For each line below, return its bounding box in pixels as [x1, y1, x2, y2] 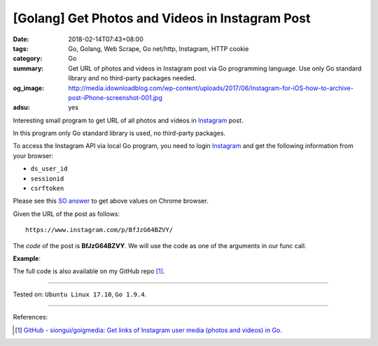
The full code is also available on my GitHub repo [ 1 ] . [13, 267, 165, 275]
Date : [13, 35, 29, 43]
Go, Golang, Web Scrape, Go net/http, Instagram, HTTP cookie [68, 44, 249, 52]
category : [13, 55, 43, 63]
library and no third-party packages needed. [68, 74, 197, 82]
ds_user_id [30, 165, 68, 173]
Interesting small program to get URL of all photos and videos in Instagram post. [13, 116, 244, 124]
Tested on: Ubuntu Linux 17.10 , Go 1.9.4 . [13, 290, 147, 298]
